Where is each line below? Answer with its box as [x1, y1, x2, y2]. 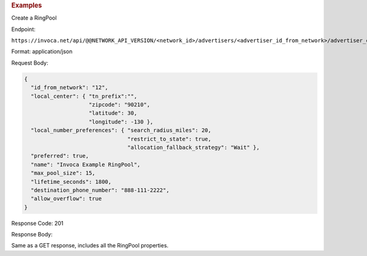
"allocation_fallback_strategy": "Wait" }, [127, 144, 260, 151]
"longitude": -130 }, [89, 118, 154, 125]
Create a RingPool [11, 14, 57, 21]
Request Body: [11, 59, 48, 67]
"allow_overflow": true [31, 196, 102, 202]
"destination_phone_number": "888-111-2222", [31, 186, 169, 194]
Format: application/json [11, 48, 73, 55]
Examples [11, 1, 42, 9]
